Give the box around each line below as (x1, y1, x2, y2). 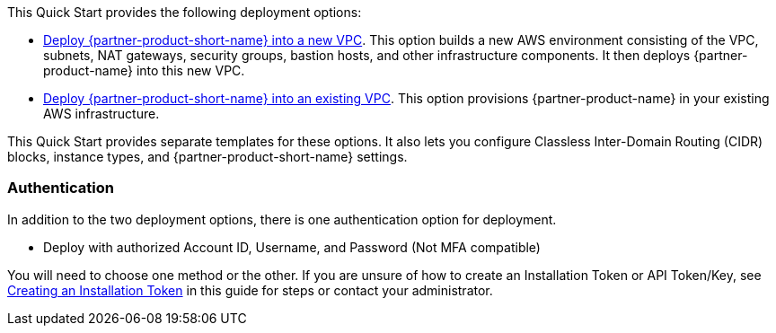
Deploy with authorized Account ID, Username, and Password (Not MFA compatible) (43, 239, 541, 255)
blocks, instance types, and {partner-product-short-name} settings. (7, 149, 408, 164)
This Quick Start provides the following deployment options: (7, 4, 362, 20)
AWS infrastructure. (43, 106, 160, 121)
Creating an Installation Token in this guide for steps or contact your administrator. (7, 282, 493, 298)
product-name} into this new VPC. (43, 63, 245, 78)
